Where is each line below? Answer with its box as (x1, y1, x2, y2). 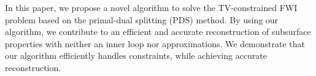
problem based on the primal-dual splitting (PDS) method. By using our (5, 13, 279, 26)
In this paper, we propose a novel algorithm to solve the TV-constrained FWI (5, 1, 298, 13)
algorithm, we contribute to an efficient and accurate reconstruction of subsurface (5, 25, 311, 38)
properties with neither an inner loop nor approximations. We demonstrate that (5, 37, 306, 50)
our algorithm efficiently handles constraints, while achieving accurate (5, 49, 267, 62)
